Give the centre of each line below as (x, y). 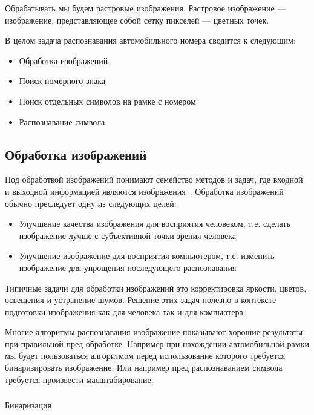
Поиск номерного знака (62, 81)
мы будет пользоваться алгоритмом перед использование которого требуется (145, 355)
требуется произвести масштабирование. (79, 379)
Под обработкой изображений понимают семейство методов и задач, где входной (154, 179)
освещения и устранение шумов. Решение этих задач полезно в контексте (141, 300)
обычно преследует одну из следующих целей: (91, 203)
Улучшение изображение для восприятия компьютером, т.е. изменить (147, 256)
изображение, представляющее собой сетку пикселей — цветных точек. (137, 20)
